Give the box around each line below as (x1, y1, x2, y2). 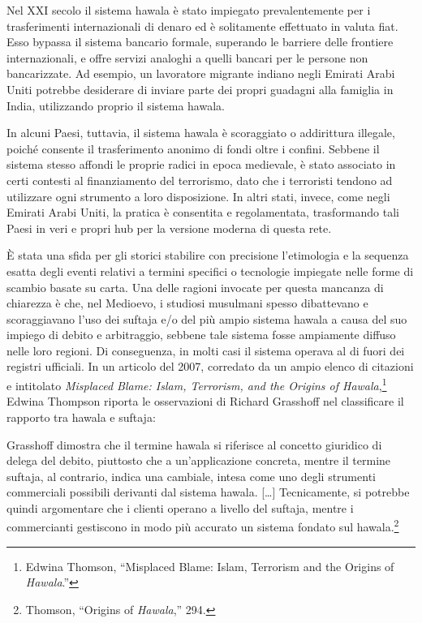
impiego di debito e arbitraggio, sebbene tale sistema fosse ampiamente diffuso (6, 326, 396, 343)
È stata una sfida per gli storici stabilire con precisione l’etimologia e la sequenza (6, 247, 409, 264)
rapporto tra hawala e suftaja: (6, 408, 156, 425)
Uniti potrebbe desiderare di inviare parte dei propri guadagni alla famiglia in (6, 80, 394, 97)
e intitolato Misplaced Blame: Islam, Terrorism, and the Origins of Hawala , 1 (6, 375, 387, 393)
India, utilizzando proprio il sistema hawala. (6, 97, 225, 114)
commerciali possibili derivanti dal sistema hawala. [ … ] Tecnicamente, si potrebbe (6, 483, 410, 501)
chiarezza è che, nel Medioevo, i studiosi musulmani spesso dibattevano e (6, 294, 368, 311)
